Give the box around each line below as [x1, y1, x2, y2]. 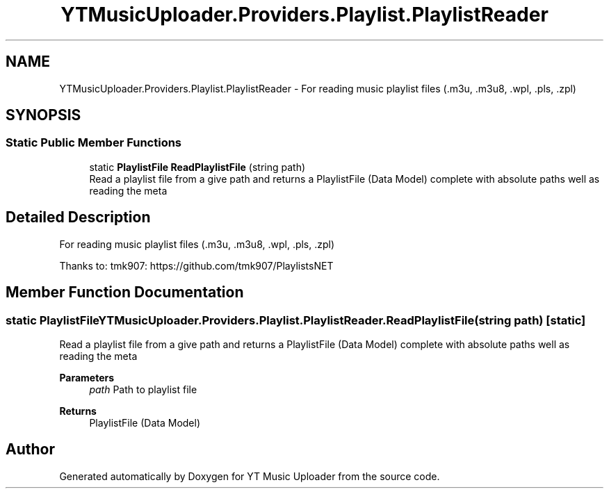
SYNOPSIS [6, 106, 81, 124]
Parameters [59, 371, 115, 384]
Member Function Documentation [6, 283, 244, 302]
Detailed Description [6, 208, 151, 227]
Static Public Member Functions [6, 135, 182, 150]
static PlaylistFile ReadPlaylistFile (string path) [89, 160, 306, 173]
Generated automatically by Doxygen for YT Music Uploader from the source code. [59, 470, 440, 482]
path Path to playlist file [89, 383, 197, 395]
